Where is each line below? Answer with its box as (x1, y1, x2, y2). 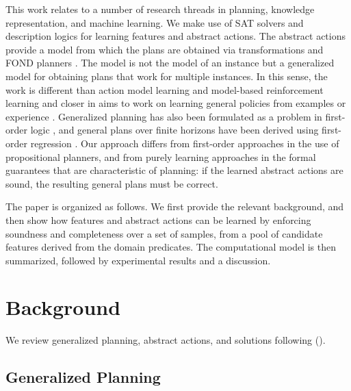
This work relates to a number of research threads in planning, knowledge (5, 2, 315, 16)
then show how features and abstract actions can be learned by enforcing (5, 212, 311, 227)
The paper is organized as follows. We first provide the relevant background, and (5, 199, 344, 214)
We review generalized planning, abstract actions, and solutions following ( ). (5, 333, 326, 347)
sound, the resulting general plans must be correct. (5, 176, 218, 190)
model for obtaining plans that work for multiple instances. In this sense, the (5, 68, 328, 83)
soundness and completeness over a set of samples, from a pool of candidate (5, 226, 323, 240)
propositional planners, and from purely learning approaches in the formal (5, 149, 316, 164)
